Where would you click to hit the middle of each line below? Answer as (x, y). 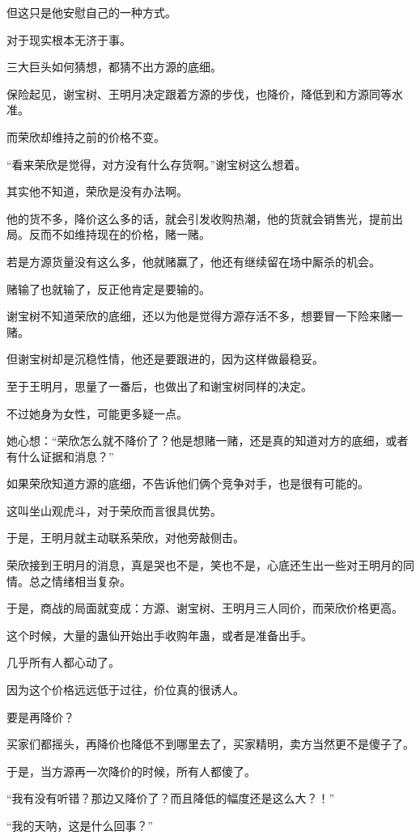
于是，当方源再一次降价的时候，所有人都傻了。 (131, 771)
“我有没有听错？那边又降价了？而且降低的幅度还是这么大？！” (171, 798)
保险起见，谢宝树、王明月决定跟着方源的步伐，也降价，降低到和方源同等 (199, 93)
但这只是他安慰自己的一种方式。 (91, 12)
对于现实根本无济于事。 (69, 39)
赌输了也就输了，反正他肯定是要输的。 (108, 288)
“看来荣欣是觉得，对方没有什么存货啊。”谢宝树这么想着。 (157, 164)
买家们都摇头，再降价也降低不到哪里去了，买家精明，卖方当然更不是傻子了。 (210, 744)
